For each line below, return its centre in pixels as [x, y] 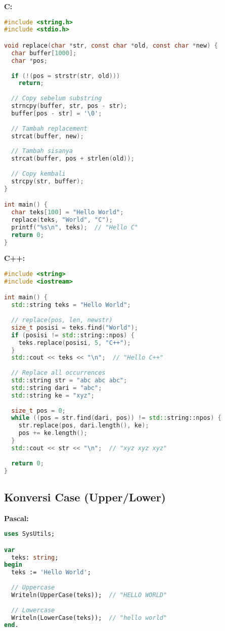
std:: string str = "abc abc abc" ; [69, 381]
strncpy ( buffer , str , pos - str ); [69, 106]
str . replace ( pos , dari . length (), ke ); [84, 426]
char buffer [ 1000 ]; [44, 53]
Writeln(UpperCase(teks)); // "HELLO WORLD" [89, 595]
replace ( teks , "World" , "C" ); [62, 220]
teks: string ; [35, 557]
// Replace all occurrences [58, 373]
